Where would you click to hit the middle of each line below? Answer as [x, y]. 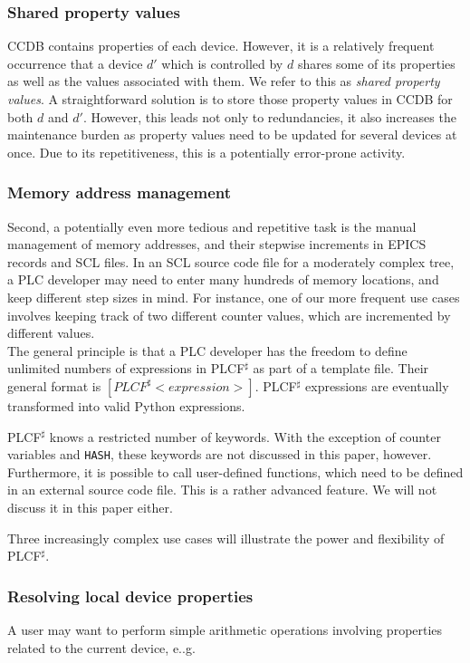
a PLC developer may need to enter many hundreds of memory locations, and [223, 279]
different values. [51, 333]
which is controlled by [222, 63]
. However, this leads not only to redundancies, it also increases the [269, 116]
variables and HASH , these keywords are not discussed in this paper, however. [220, 454]
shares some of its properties [376, 63]
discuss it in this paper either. [90, 507]
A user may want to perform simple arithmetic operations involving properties [225, 629]
